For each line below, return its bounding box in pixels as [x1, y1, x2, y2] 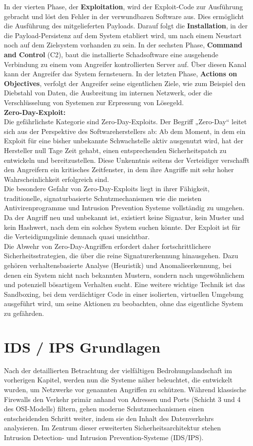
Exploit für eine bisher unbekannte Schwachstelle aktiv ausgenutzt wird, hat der [4, 135, 244, 146]
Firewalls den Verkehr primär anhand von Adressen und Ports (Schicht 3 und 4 [4, 394, 241, 404]
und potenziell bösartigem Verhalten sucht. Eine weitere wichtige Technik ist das [4, 279, 245, 290]
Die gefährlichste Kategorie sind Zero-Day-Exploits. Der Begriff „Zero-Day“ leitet [4, 116, 247, 127]
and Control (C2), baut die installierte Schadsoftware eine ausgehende [4, 49, 218, 59]
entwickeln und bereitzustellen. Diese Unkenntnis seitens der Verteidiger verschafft [4, 155, 250, 165]
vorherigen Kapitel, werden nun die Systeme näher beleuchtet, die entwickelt [4, 375, 233, 385]
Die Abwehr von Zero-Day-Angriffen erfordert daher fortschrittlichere [4, 241, 211, 251]
